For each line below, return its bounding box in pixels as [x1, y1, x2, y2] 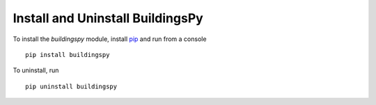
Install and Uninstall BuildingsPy [13, 10, 203, 26]
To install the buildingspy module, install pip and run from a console [13, 35, 207, 43]
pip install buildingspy [25, 51, 110, 58]
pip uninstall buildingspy [25, 82, 118, 90]
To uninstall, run [13, 66, 59, 74]
